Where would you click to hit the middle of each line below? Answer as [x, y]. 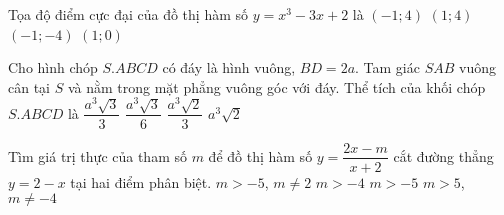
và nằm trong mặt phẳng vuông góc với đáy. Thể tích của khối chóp [276, 86]
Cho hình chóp [53, 67]
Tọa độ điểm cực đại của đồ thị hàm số [128, 14]
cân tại [29, 86]
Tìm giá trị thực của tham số [97, 155]
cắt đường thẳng [443, 155]
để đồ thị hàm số [260, 155]
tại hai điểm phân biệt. [141, 181]
